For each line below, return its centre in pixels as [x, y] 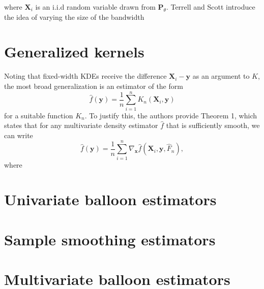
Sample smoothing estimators [110, 239]
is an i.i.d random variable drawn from [95, 7]
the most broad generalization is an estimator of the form [94, 86]
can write [19, 135]
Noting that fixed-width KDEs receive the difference [85, 76]
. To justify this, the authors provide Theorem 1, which [171, 115]
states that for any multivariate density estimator [81, 125]
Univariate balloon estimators [110, 199]
